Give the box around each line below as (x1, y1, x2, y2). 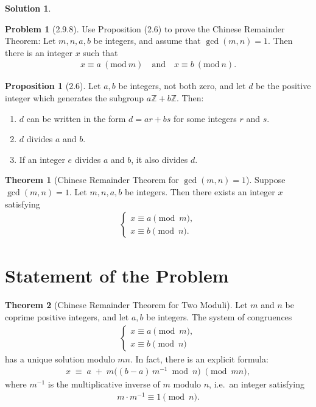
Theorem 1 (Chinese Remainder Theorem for (5, 173, 179, 186)
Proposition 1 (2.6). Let (5, 79, 101, 92)
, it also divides (131, 153, 188, 165)
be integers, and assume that (93, 34, 201, 47)
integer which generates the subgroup (5, 92, 144, 104)
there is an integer (5, 46, 72, 59)
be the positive (256, 79, 311, 92)
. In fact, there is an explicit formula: (130, 352, 269, 365)
